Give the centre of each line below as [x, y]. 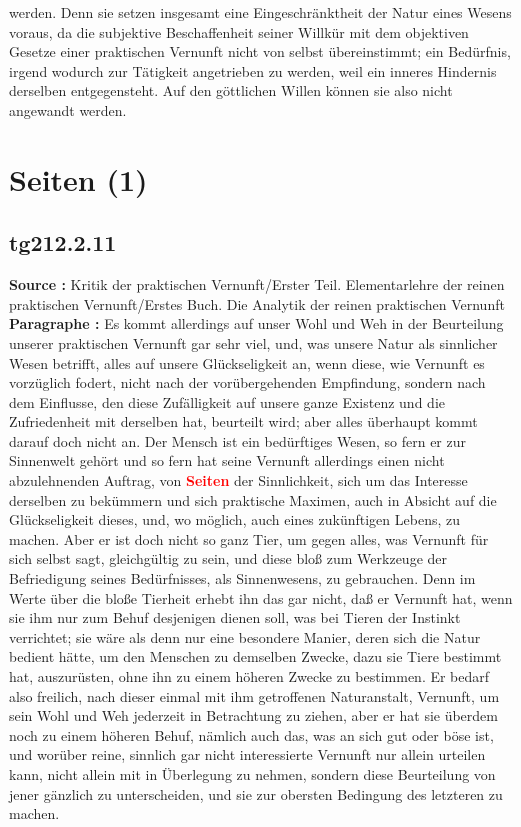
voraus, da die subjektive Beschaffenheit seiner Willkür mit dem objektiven [239, 31]
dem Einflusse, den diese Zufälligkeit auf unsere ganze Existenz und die [227, 401]
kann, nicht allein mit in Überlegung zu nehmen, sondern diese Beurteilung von [252, 773]
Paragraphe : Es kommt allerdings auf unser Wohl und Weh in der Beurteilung [256, 323]
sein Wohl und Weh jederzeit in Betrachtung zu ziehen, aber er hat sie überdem [253, 715]
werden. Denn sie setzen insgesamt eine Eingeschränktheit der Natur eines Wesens [260, 12]
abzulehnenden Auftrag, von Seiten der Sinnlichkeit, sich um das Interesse [238, 480]
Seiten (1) [78, 178]
